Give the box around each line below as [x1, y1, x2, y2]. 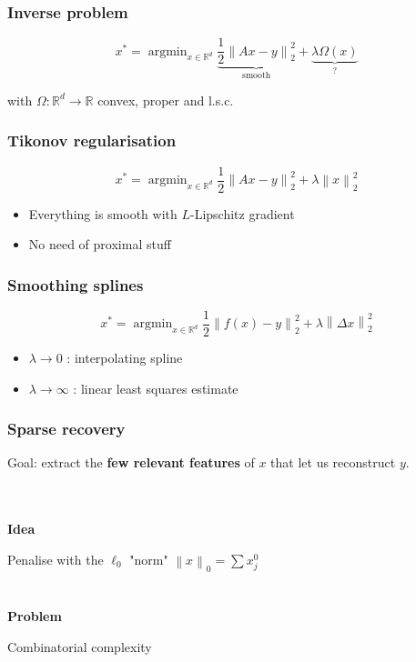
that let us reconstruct [270, 453, 396, 472]
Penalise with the [7, 549, 104, 568]
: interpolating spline [66, 348, 183, 367]
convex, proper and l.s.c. [97, 90, 234, 109]
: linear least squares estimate [73, 378, 238, 397]
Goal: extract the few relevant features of [7, 453, 255, 472]
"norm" [129, 549, 168, 568]
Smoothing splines [7, 273, 144, 296]
